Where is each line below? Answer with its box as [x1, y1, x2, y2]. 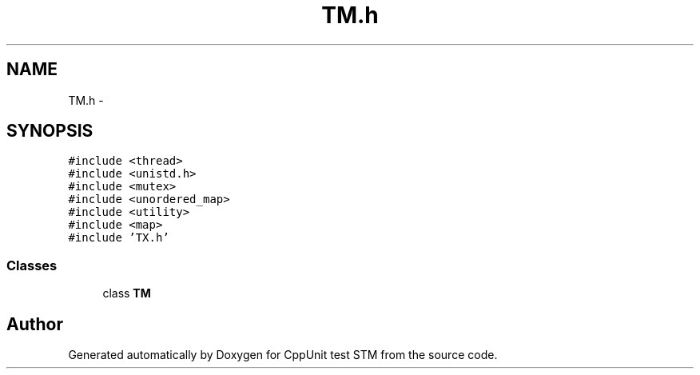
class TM [102, 286, 151, 301]
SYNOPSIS [6, 121, 93, 142]
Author [6, 313, 63, 334]
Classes [6, 257, 58, 273]
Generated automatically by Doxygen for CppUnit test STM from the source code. [68, 348, 498, 362]
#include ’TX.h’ [68, 231, 169, 245]
